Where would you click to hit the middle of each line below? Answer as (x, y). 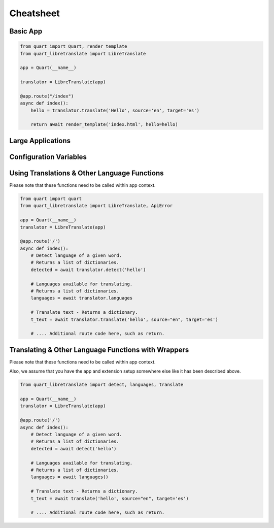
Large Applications (40, 140)
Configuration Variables (48, 157)
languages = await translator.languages (82, 298)
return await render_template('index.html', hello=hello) (104, 125)
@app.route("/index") (47, 96)
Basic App (26, 31)
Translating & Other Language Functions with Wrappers (99, 350)
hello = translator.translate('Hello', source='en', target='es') (115, 110)
